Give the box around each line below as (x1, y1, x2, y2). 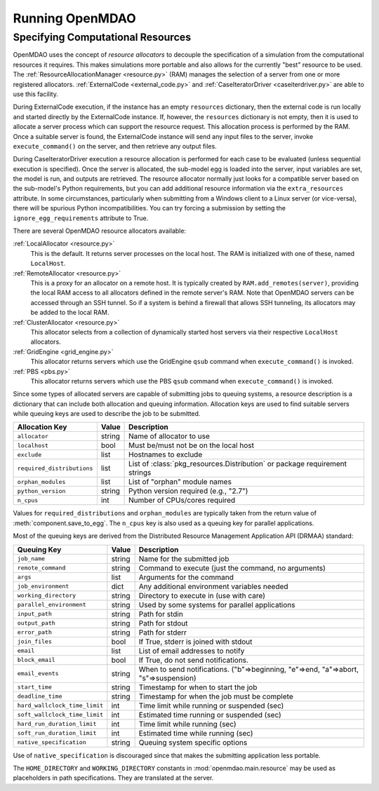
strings (128, 468, 152, 478)
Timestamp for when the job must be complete (138, 691, 294, 701)
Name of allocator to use (128, 431, 211, 441)
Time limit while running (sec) (138, 719, 237, 729)
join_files (17, 638, 53, 645)
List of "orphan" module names (128, 477, 232, 487)
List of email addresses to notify (138, 646, 245, 656)
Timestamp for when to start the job (138, 682, 258, 692)
